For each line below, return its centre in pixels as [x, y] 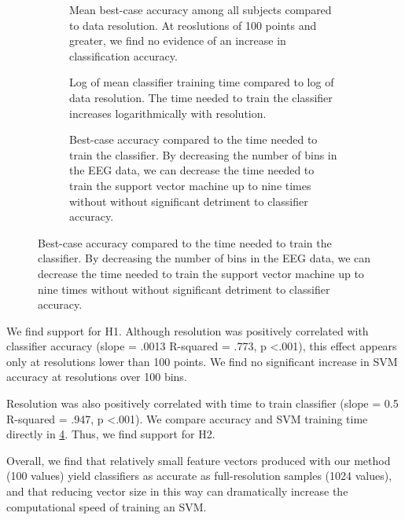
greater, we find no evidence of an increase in [178, 40]
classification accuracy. [123, 55]
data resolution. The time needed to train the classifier [201, 97]
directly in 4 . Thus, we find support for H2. [111, 434]
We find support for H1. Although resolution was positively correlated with [188, 330]
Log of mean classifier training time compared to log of [202, 82]
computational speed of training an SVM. [107, 506]
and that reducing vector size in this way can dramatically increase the [177, 491]
